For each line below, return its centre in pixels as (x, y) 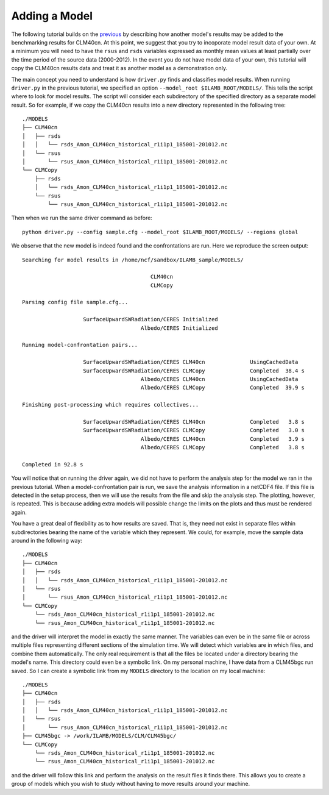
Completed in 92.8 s (53, 464)
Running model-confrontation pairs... (80, 345)
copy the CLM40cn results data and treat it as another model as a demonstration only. (119, 68)
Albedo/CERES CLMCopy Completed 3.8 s (222, 447)
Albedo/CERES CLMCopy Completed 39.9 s (222, 388)
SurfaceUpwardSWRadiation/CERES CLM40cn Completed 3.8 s (194, 422)
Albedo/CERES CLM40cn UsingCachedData (219, 379)
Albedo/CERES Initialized (179, 328)
